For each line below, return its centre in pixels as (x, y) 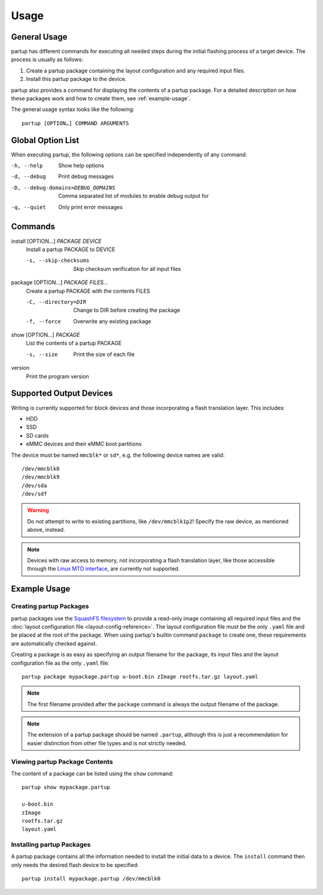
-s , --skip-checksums (58, 260)
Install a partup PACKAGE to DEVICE (71, 249)
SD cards (37, 435)
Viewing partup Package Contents (62, 761)
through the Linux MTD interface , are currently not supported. (103, 569)
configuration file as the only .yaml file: (60, 663)
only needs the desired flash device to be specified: (75, 865)
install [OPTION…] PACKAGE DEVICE (56, 241)
